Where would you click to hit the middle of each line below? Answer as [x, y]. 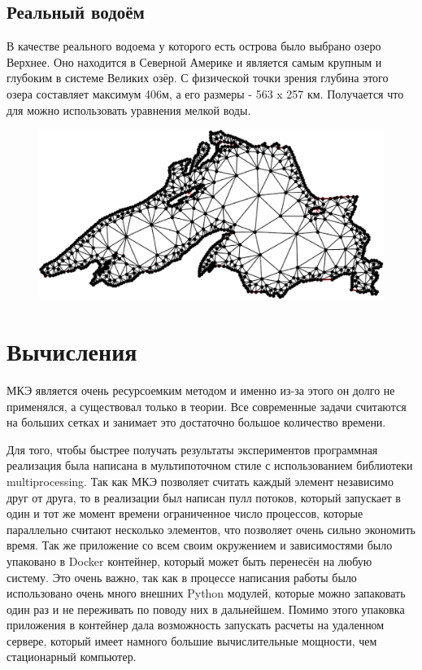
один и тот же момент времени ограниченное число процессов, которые [185, 513]
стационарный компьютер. [72, 657]
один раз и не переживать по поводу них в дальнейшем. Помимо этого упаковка [206, 609]
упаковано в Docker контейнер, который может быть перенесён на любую [189, 561]
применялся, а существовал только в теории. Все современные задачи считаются [207, 406]
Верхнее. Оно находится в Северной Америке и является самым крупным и [194, 61]
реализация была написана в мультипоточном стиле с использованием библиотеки [210, 465]
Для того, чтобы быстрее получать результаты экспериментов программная [192, 449]
